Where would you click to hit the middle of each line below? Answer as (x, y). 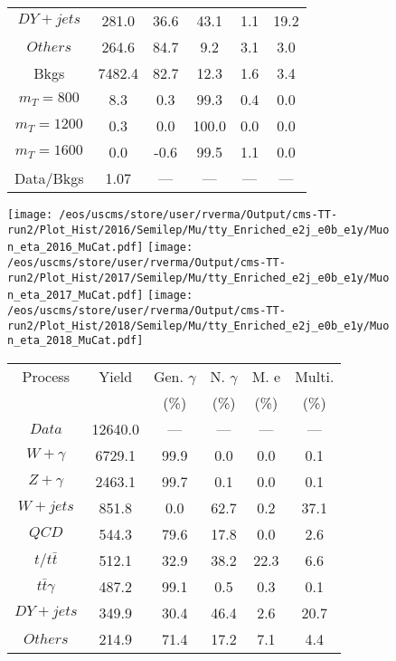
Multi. (315, 376)
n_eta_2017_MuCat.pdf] (75, 296)
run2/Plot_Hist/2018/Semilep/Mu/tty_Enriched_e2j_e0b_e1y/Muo (198, 326)
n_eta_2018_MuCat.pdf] (75, 341)
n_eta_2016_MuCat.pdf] (75, 248)
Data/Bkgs (49, 178)
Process (46, 376)
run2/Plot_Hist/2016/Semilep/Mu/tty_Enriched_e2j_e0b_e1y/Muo (198, 230)
